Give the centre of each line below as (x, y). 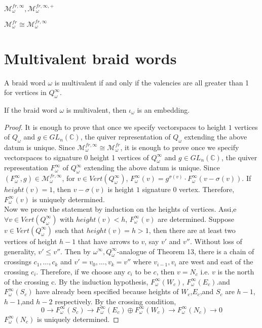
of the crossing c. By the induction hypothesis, (76, 281)
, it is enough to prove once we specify (180, 147)
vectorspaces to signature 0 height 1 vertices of (77, 157)
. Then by (76, 251)
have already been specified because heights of (107, 291)
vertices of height (31, 241)
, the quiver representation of (125, 137)
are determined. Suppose (196, 219)
